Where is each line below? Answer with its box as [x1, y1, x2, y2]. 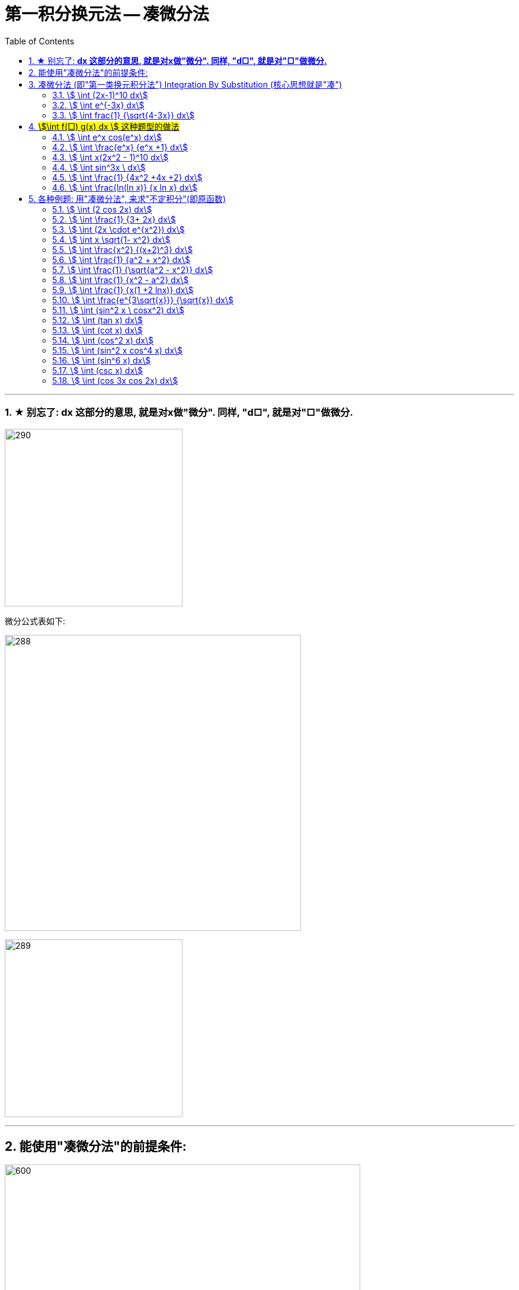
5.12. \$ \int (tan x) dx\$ [52, 315, 143, 325]
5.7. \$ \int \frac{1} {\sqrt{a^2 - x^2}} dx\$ [52, 264, 213, 275]
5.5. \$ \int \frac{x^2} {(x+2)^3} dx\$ [52, 244, 193, 255]
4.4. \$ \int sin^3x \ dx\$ [52, 162, 146, 172]
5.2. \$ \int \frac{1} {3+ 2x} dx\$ [52, 214, 176, 224]
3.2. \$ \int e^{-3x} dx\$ [52, 100, 145, 110]
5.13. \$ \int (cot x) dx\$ [52, 325, 143, 335]
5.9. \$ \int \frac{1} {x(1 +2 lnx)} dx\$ [52, 284, 194, 295]
